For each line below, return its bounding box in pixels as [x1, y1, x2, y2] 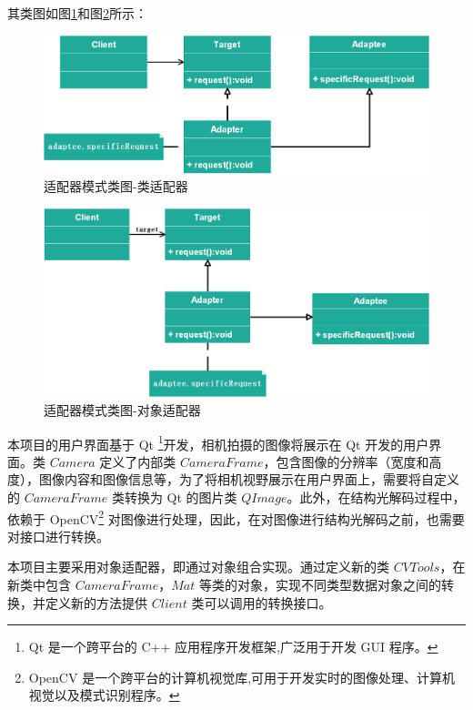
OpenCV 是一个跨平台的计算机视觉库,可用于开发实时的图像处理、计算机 [28, 667, 456, 686]
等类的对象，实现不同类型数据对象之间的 [198, 574, 441, 593]
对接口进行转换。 [7, 526, 109, 545]
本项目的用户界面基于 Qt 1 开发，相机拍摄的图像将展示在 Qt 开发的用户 [7, 431, 429, 453]
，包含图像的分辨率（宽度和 [263, 451, 429, 471]
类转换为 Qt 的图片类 [111, 487, 237, 506]
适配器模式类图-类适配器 [44, 177, 188, 196]
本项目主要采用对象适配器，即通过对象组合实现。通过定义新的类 [7, 557, 389, 576]
